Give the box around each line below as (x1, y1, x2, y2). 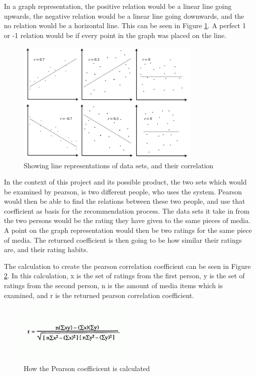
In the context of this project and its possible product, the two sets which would (4, 177, 247, 187)
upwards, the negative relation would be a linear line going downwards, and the (4, 10, 244, 21)
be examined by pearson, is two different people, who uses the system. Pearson (4, 186, 242, 196)
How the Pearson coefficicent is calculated (24, 363, 150, 374)
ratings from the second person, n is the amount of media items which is (4, 280, 223, 291)
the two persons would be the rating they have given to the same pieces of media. (4, 215, 251, 225)
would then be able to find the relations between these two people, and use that (4, 196, 245, 206)
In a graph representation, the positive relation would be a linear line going (4, 1, 232, 11)
